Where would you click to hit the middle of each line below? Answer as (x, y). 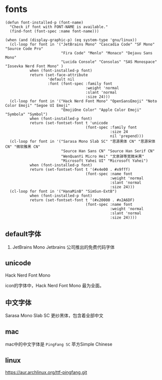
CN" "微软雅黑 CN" (23, 147)
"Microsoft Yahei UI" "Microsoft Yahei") (104, 161)
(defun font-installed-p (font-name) (44, 22)
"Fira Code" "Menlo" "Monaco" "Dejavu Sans (107, 53)
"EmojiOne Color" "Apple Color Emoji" (101, 110)
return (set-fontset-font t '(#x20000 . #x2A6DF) (82, 200)
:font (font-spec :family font (80, 83)
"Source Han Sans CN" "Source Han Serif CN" (108, 151)
